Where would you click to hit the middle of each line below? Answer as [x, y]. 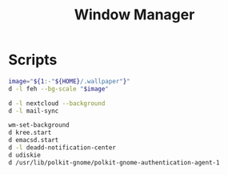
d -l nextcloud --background [57, 103]
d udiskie [25, 155]
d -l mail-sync [34, 111]
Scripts [33, 60]
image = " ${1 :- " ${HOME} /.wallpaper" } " [69, 81]
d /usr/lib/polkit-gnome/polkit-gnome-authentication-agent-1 [114, 162]
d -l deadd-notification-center [62, 148]
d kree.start [30, 133]
